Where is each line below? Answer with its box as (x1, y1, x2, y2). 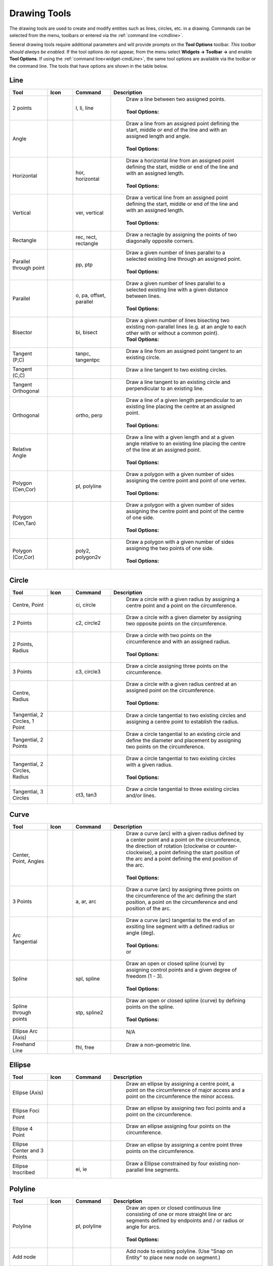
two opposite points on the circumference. (126, 620, 227, 627)
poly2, (75, 547, 91, 555)
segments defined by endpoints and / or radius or (126, 1217, 244, 1224)
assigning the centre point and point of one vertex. (126, 477, 247, 484)
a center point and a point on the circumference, (126, 836, 241, 843)
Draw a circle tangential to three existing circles (126, 785, 240, 793)
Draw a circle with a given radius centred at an (126, 680, 237, 687)
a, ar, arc (75, 898, 97, 905)
